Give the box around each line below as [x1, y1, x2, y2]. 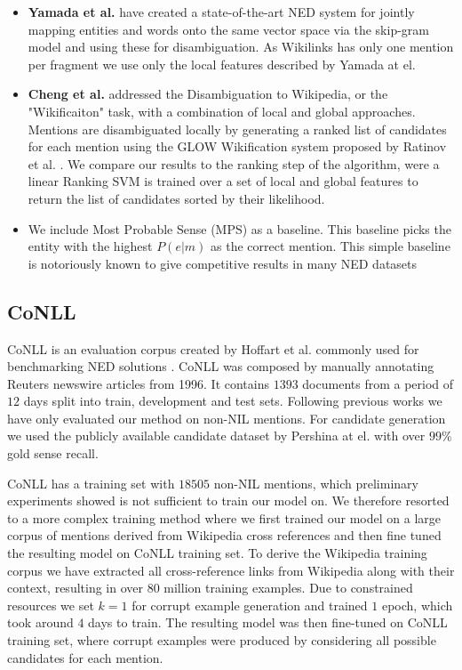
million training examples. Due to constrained [163, 578, 413, 597]
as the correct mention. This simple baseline [211, 237, 450, 255]
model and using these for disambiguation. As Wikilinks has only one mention [28, 37, 454, 56]
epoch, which [381, 595, 453, 614]
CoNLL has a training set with [7, 473, 175, 492]
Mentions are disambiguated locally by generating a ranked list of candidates [28, 119, 447, 138]
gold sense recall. [7, 444, 99, 463]
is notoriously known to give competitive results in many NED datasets [28, 254, 418, 272]
